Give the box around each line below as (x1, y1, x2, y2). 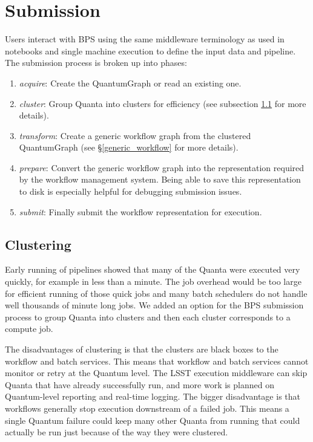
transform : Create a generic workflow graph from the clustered (19, 129, 251, 141)
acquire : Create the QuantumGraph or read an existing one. (19, 76, 242, 89)
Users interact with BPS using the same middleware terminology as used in (5, 33, 285, 45)
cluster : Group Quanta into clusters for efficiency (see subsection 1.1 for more (19, 97, 306, 109)
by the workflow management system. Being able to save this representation (19, 173, 301, 186)
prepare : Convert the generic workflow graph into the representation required (19, 161, 305, 174)
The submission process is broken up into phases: (5, 56, 187, 69)
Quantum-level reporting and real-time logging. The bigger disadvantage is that (5, 390, 300, 403)
